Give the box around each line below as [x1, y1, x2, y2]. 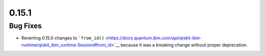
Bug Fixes [9, 21, 42, 30]
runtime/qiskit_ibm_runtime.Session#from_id [21, 42, 112, 48]
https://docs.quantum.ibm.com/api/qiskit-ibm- [108, 35, 202, 41]
